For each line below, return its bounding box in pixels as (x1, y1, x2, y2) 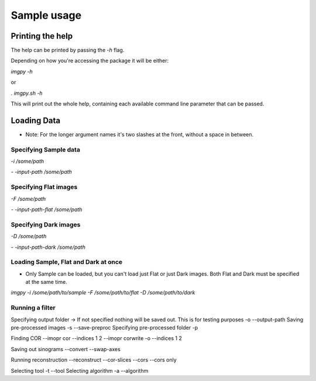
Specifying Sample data (11, 145, 80, 153)
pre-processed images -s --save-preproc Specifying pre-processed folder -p (11, 324, 198, 331)
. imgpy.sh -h (11, 90, 43, 97)
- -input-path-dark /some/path (11, 243, 86, 250)
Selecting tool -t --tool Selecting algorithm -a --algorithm (11, 367, 149, 374)
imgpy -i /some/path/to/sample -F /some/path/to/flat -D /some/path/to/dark (11, 289, 195, 296)
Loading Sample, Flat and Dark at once (11, 258, 123, 266)
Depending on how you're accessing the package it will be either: (11, 57, 169, 64)
